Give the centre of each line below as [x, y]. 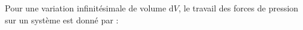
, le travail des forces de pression [238, 8]
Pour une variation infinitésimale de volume [86, 8]
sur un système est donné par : [62, 19]
